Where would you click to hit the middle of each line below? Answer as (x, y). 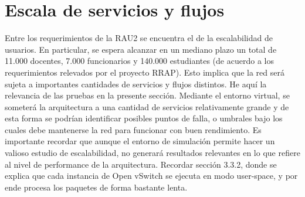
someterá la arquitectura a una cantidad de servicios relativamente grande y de (147, 106)
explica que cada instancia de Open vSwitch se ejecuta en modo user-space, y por (151, 176)
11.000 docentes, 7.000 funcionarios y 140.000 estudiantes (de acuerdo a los (139, 61)
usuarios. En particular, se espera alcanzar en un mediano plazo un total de (141, 49)
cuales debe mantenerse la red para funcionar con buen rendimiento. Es (133, 129)
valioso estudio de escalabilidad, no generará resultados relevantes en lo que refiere (152, 153)
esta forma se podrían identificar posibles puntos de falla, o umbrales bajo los (144, 118)
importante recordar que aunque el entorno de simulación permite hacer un (140, 141)
